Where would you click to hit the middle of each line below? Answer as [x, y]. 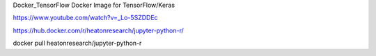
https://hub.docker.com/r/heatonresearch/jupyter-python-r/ [98, 30]
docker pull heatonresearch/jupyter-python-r [77, 43]
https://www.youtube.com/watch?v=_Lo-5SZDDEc [85, 18]
